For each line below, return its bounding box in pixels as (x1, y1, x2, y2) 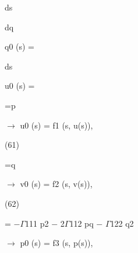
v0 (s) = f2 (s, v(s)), (20, 178, 93, 190)
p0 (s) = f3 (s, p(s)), (20, 237, 93, 249)
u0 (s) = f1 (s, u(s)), (20, 119, 93, 131)
